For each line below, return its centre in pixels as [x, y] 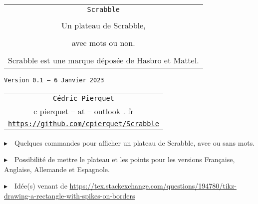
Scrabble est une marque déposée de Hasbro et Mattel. [104, 60]
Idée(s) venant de [41, 186]
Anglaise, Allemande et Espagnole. [57, 169]
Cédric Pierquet [84, 98]
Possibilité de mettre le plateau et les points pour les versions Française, [125, 159]
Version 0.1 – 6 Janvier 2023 [54, 80]
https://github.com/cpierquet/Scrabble [84, 123]
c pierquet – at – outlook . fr [84, 111]
